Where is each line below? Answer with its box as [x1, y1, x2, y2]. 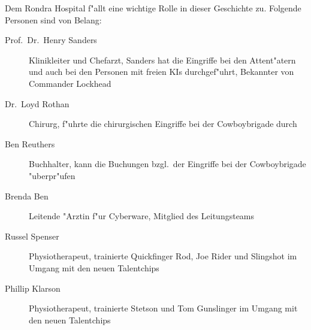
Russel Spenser [5, 229, 59, 242]
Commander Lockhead [29, 77, 111, 89]
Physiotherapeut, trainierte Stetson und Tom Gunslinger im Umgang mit [29, 302, 298, 314]
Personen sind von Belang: [5, 13, 102, 26]
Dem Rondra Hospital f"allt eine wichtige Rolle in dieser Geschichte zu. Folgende [5, 2, 301, 14]
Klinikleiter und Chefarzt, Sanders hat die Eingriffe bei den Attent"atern [29, 53, 296, 66]
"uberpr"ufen [29, 169, 76, 181]
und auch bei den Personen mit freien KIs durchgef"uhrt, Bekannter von [29, 65, 294, 78]
